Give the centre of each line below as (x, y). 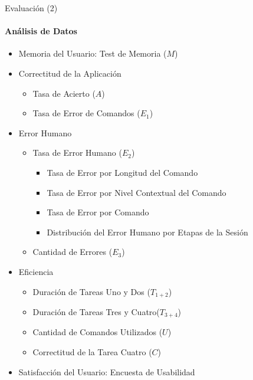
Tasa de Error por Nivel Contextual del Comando (137, 192)
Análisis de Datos (41, 31)
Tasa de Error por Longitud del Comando (122, 172)
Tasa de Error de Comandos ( (86, 113)
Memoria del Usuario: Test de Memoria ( (93, 53)
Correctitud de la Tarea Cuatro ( (92, 352)
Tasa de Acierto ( (64, 93)
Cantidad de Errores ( (73, 252)
